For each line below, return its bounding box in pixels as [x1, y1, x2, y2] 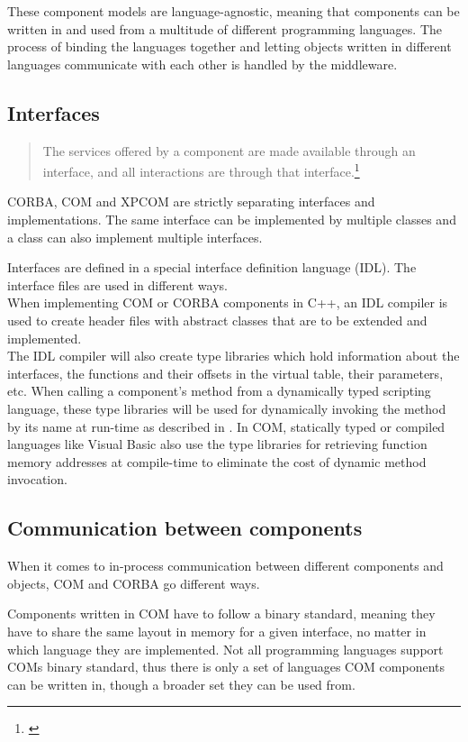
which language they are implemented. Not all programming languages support [7, 639, 444, 658]
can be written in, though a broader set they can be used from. [7, 674, 355, 693]
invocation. [7, 470, 67, 489]
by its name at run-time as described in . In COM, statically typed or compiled [7, 417, 445, 435]
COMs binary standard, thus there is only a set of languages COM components [7, 657, 445, 676]
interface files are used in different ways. [7, 275, 228, 294]
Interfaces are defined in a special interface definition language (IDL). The [7, 258, 417, 277]
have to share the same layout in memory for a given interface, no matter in [7, 621, 427, 640]
